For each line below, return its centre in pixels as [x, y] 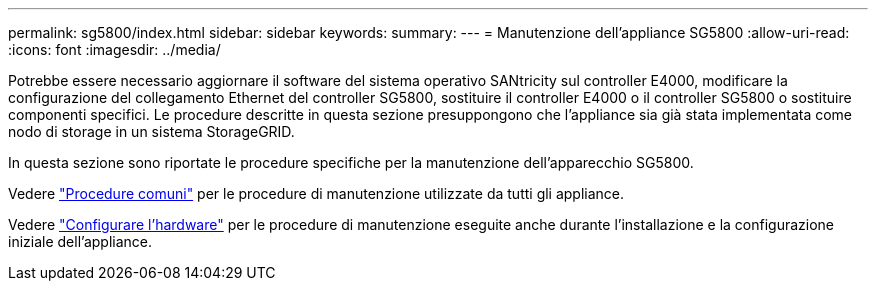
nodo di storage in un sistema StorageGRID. [151, 131]
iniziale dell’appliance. [80, 241]
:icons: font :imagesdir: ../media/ [114, 49]
